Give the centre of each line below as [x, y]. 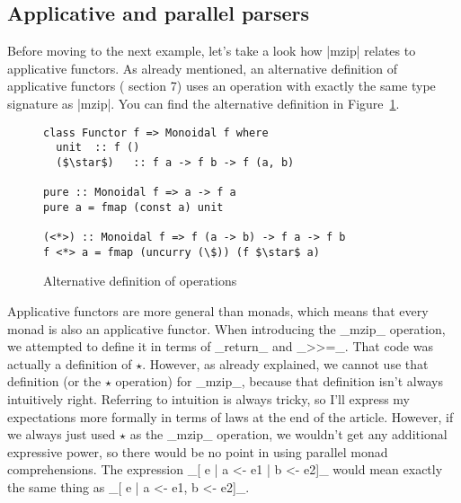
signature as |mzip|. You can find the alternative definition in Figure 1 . [204, 103]
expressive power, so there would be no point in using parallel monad [198, 451]
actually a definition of [70, 363]
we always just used [62, 434]
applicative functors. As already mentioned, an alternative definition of [202, 68]
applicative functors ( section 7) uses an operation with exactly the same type [222, 86]
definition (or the [54, 381]
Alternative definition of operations [140, 281]
